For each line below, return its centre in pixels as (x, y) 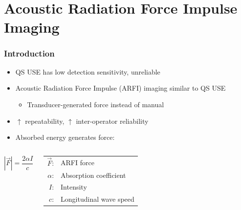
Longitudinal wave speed (98, 199)
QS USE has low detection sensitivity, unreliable (88, 71)
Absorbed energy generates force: (65, 137)
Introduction (29, 53)
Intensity (74, 187)
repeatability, (45, 121)
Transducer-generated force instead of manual (96, 104)
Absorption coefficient (93, 175)
